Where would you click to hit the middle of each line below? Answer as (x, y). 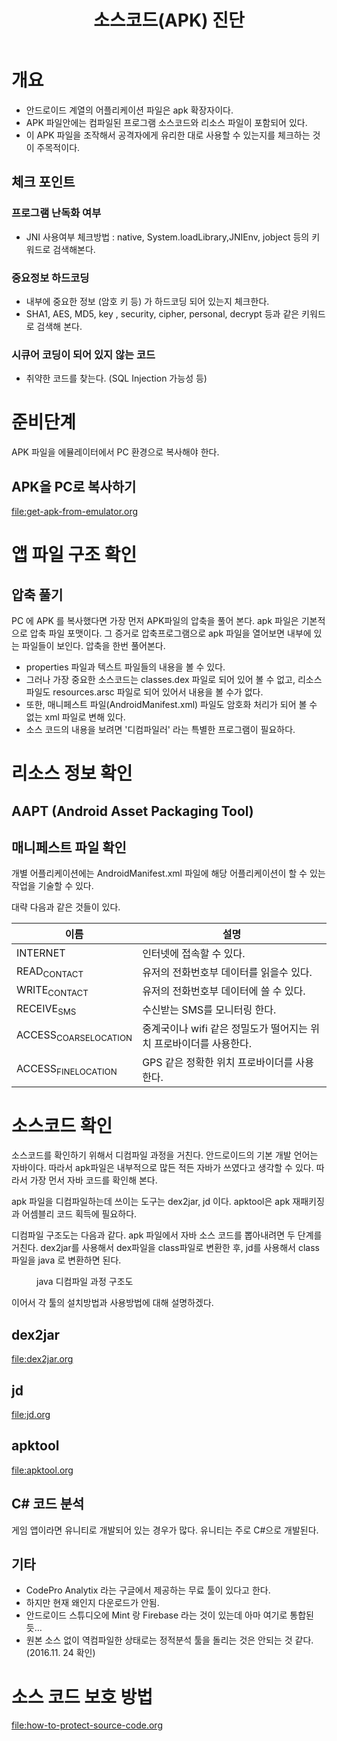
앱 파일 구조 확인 (74, 555)
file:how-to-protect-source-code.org (87, 1725)
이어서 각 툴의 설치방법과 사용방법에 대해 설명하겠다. (112, 1303)
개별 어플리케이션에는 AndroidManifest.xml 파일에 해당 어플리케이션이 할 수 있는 (168, 873)
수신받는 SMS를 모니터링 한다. (209, 1010)
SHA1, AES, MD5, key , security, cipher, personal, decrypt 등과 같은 (162, 313)
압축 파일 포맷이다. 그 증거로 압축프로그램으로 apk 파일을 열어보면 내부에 (170, 633)
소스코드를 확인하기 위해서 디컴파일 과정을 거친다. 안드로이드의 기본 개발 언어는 (165, 1155)
